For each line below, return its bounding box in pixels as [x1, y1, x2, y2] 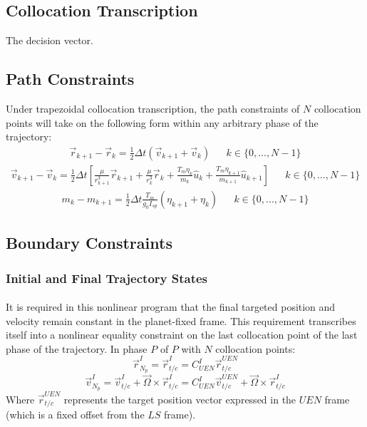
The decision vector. [6, 33, 93, 48]
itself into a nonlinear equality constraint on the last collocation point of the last [6, 327, 358, 342]
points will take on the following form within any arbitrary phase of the [6, 115, 319, 130]
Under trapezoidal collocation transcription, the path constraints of [6, 101, 300, 115]
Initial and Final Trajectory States [6, 269, 208, 287]
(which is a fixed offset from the [6, 407, 145, 422]
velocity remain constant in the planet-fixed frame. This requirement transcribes [6, 313, 356, 328]
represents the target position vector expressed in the [63, 391, 296, 406]
